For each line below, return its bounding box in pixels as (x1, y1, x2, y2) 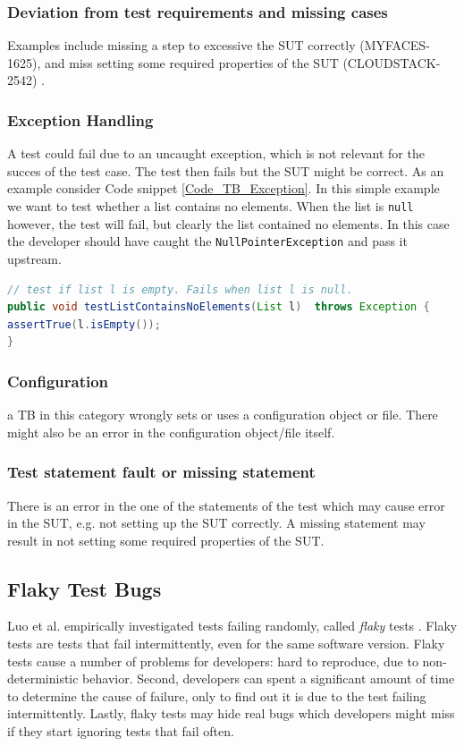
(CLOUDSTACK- (342, 53, 441, 72)
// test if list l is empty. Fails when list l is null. (7, 283, 353, 296)
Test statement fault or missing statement (7, 461, 316, 483)
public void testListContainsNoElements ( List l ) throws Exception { (7, 301, 430, 314)
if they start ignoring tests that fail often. (7, 722, 234, 741)
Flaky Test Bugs (7, 574, 162, 602)
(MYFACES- (359, 36, 430, 55)
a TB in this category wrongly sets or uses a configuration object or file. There (7, 405, 438, 424)
